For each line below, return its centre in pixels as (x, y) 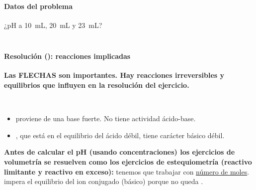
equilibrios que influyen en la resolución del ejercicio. (97, 85)
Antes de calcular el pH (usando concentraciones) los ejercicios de (120, 152)
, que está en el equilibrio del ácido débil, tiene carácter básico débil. (120, 135)
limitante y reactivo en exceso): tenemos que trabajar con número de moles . (127, 171)
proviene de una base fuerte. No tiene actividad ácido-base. (106, 118)
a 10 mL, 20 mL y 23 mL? (60, 25)
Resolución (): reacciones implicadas (67, 56)
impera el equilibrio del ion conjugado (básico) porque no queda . (104, 181)
